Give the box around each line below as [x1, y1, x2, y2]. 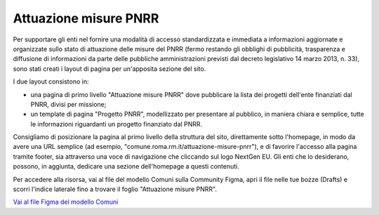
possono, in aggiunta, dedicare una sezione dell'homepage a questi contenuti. [13, 162, 240, 171]
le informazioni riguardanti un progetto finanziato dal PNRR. [30, 119, 203, 128]
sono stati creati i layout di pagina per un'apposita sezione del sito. [13, 64, 206, 73]
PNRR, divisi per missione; [30, 100, 107, 108]
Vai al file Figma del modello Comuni [13, 197, 119, 207]
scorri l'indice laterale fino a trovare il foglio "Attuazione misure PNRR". [13, 185, 218, 193]
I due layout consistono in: [13, 77, 89, 86]
